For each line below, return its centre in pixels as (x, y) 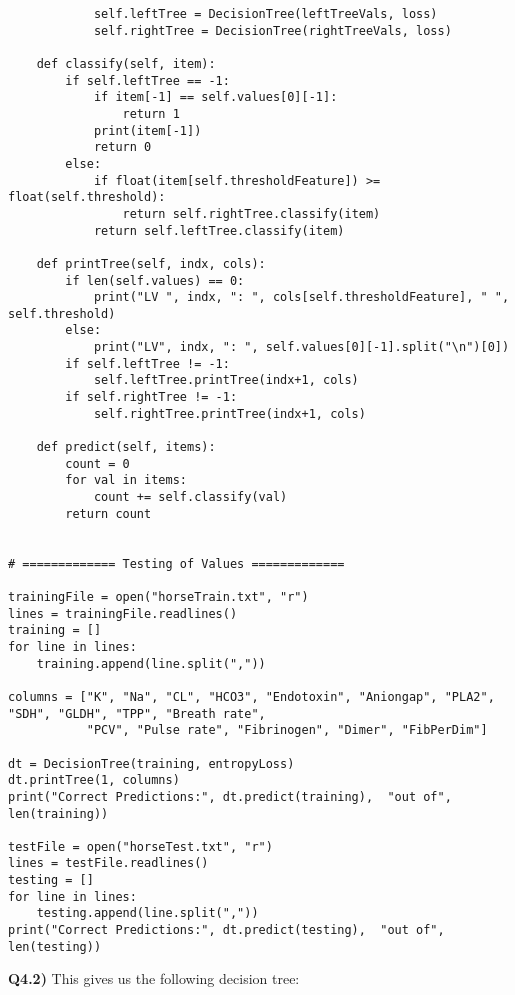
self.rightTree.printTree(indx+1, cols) (229, 413)
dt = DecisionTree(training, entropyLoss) (151, 763)
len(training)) (58, 813)
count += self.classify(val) (190, 497)
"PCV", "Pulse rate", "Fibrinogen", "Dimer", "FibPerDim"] (287, 730)
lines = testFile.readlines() (108, 863)
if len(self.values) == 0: (155, 280)
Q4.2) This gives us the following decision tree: (154, 978)
